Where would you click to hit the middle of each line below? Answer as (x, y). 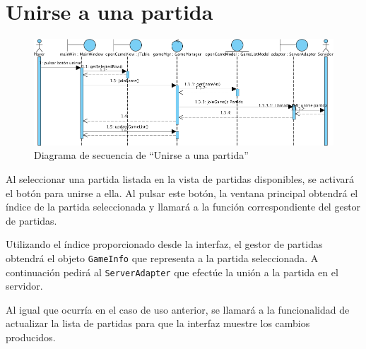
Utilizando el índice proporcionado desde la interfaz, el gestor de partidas (164, 244)
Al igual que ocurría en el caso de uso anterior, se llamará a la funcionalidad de (178, 309)
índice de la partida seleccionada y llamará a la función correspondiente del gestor (183, 207)
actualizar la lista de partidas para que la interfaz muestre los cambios (158, 323)
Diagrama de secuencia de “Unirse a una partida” (141, 155)
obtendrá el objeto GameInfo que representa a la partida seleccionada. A (162, 258)
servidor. (24, 286)
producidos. (31, 337)
